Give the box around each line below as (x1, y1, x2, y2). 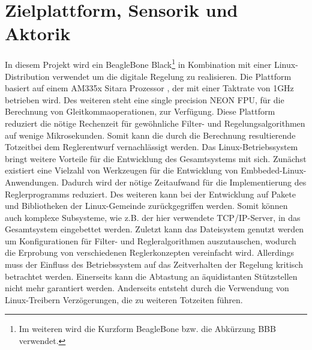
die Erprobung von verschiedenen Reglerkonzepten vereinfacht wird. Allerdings (5, 246, 294, 259)
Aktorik (5, 21, 71, 46)
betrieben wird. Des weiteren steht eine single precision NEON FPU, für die (5, 93, 284, 106)
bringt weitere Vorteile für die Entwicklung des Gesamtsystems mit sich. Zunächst (5, 152, 307, 164)
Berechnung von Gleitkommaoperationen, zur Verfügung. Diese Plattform (5, 105, 275, 118)
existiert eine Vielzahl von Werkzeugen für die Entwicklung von (5, 164, 238, 177)
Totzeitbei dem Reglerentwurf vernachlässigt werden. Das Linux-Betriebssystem (5, 140, 298, 153)
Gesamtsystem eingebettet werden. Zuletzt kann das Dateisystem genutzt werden (5, 223, 304, 235)
